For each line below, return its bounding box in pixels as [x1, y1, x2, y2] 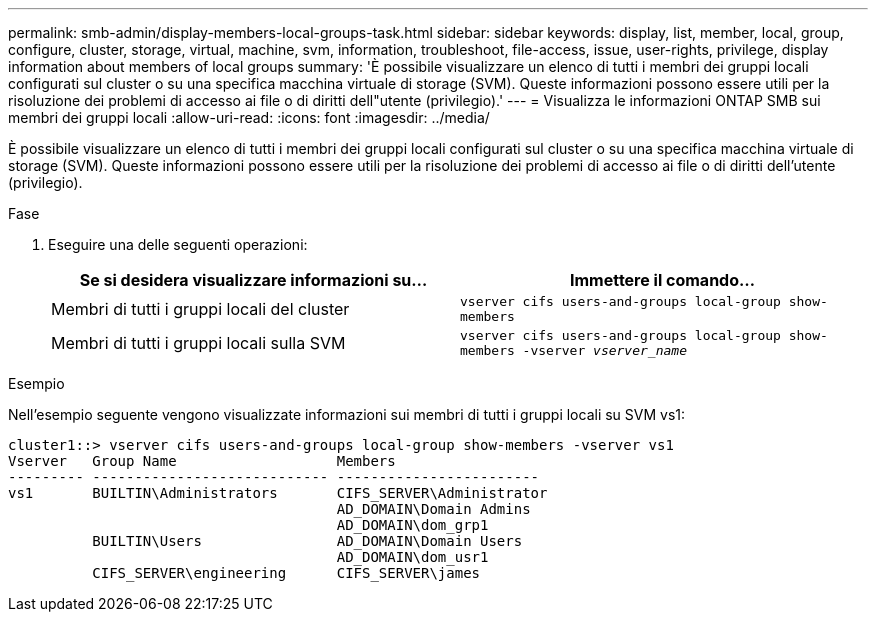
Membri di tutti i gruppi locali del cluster [51, 299, 350, 319]
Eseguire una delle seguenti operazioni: [48, 236, 308, 253]
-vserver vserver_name [522, 343, 687, 358]
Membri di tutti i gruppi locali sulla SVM [51, 333, 346, 353]
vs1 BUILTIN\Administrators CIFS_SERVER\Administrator [8, 485, 548, 501]
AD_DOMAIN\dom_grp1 [336, 517, 489, 533]
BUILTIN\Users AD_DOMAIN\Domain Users [92, 533, 523, 549]
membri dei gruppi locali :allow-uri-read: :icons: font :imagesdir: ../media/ [8, 109, 490, 126]
